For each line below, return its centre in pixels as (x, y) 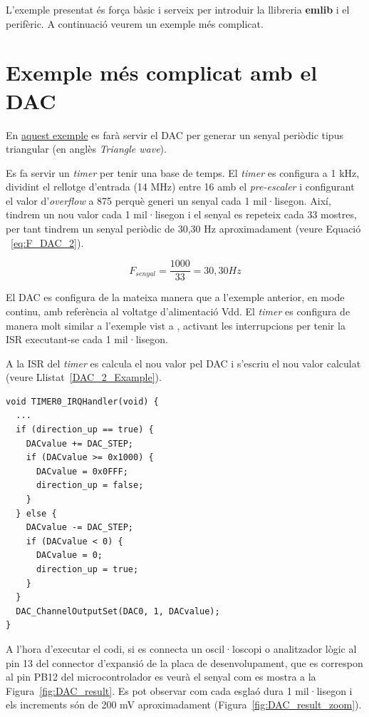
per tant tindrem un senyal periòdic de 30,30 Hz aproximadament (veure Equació (183, 229)
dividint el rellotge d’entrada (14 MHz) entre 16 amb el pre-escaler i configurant (180, 187)
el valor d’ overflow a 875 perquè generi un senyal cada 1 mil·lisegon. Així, (168, 200)
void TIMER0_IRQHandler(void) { (82, 401)
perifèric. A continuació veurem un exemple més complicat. (135, 23)
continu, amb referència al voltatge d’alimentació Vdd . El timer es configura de (178, 311)
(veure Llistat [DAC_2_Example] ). (84, 377)
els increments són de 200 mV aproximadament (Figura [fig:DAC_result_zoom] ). (184, 705)
